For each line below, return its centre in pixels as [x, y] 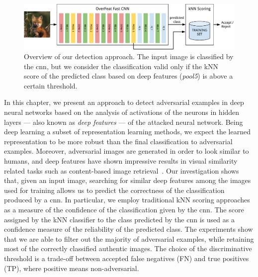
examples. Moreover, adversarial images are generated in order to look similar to [127, 151]
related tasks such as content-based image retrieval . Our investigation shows [122, 170]
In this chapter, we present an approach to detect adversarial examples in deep [124, 102]
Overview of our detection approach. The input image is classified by [129, 56]
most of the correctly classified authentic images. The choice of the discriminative [128, 248]
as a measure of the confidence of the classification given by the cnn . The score [124, 209]
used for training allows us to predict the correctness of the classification [114, 190]
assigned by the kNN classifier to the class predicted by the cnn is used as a [119, 219]
